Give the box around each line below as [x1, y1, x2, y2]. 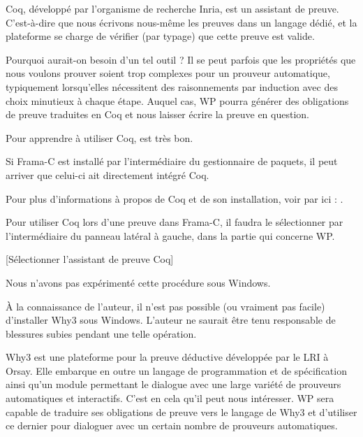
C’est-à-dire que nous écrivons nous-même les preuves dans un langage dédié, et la [6, 15, 357, 29]
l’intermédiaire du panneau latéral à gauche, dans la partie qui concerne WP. [6, 228, 335, 243]
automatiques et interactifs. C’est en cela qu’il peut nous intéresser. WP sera [6, 391, 334, 406]
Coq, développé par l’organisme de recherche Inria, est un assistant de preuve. [6, 1, 339, 15]
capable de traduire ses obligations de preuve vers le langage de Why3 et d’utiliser [6, 404, 357, 419]
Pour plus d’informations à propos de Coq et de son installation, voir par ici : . [6, 191, 343, 206]
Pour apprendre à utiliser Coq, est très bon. [6, 130, 193, 145]
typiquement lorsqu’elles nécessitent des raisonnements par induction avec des [6, 79, 338, 94]
